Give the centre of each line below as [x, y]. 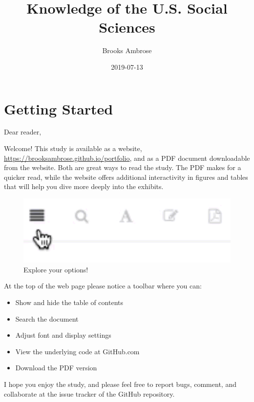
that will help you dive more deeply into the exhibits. [84, 186]
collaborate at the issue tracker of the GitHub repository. [89, 393]
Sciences [127, 27]
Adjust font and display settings [63, 335]
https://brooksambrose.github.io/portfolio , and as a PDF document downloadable [127, 158]
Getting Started [59, 108]
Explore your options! [56, 269]
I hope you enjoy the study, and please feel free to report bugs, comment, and [120, 384]
